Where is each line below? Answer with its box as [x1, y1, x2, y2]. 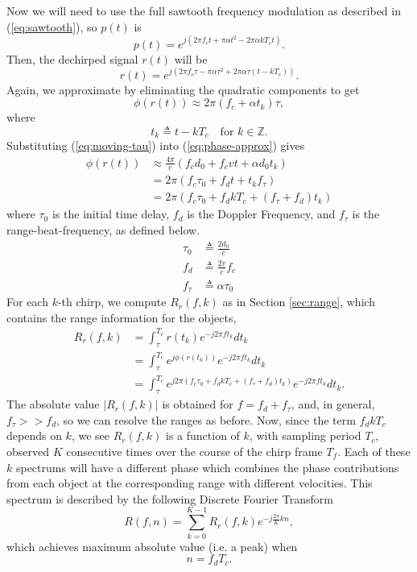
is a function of [166, 427, 240, 444]
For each [6, 293, 48, 310]
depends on [6, 427, 62, 444]
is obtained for [162, 396, 233, 412]
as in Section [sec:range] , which [222, 293, 376, 310]
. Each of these [337, 443, 411, 460]
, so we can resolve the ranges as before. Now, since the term [56, 411, 356, 428]
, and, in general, [291, 396, 375, 412]
